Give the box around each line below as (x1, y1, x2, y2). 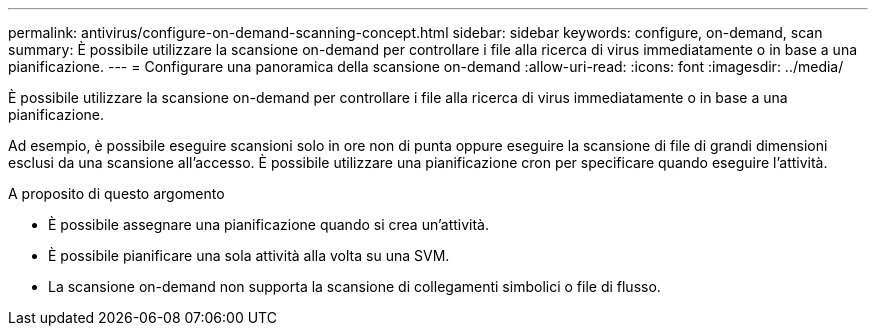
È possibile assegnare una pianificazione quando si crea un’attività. (48, 216, 489, 233)
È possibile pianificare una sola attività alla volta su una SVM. (48, 247, 450, 264)
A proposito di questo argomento (8, 185, 225, 202)
